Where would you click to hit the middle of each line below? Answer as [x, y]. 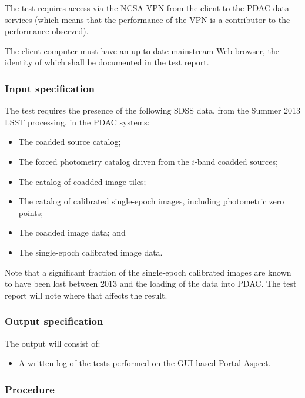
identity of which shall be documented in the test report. [107, 62]
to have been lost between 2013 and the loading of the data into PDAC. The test [151, 283]
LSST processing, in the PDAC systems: [77, 122]
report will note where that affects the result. [86, 295]
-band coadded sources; [236, 161]
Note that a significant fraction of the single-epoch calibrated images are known [148, 272]
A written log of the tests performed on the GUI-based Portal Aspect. [145, 363]
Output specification [54, 321]
